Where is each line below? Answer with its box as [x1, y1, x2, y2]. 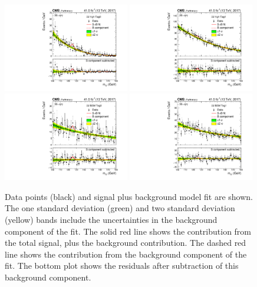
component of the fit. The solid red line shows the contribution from [5, 225, 252, 237]
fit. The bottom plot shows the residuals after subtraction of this [5, 259, 239, 272]
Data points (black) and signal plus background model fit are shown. [5, 190, 253, 202]
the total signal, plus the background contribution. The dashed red [5, 236, 246, 249]
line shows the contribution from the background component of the [5, 248, 247, 260]
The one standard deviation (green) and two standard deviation [5, 202, 235, 214]
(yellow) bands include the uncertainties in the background [5, 213, 218, 225]
